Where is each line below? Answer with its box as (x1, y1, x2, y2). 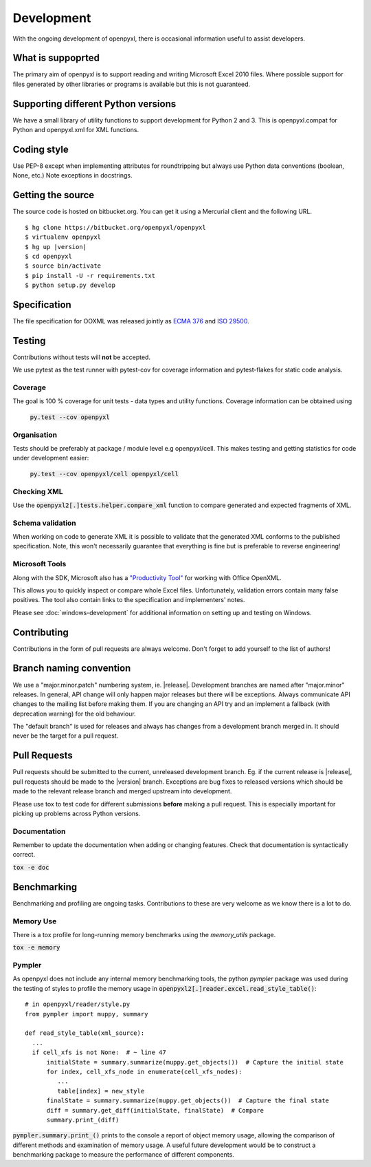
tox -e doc (12, 864, 49, 871)
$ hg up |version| (25, 243, 87, 250)
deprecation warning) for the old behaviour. (12, 709, 137, 718)
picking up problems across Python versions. (12, 809, 141, 817)
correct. (12, 850, 36, 859)
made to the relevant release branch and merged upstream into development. (12, 787, 232, 795)
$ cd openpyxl (25, 252, 72, 260)
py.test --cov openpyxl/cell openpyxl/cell (30, 470, 179, 478)
